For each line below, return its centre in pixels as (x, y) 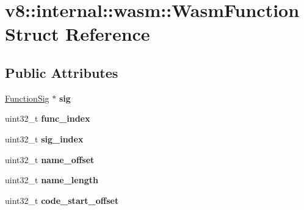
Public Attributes (62, 72)
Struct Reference (78, 34)
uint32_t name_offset (50, 159)
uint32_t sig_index (44, 138)
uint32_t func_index (48, 118)
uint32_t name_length (52, 180)
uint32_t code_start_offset (62, 200)
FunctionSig (27, 98)
